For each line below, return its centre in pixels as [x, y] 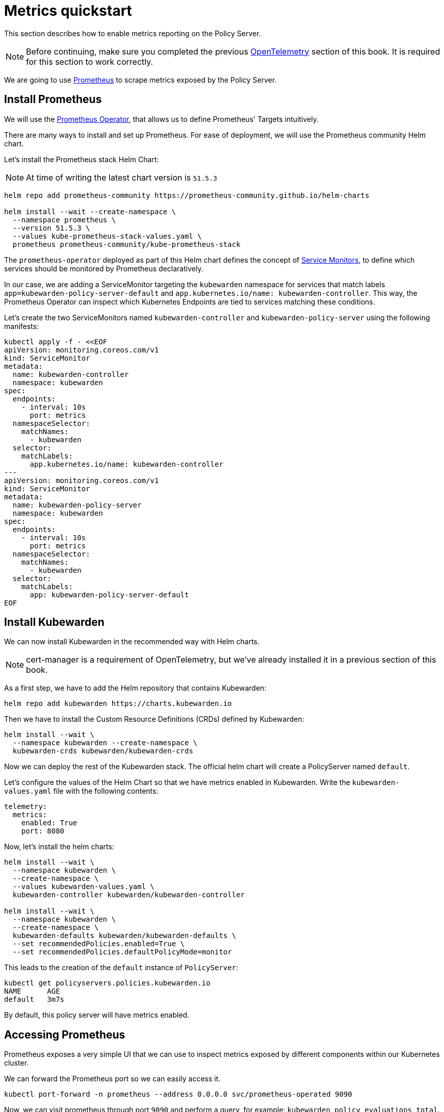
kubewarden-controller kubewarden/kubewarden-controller [129, 895]
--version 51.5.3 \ [51, 228]
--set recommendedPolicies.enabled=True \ [99, 944]
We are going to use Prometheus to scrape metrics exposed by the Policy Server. [140, 80]
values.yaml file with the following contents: [81, 791]
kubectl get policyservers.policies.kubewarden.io [107, 983]
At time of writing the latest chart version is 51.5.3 [122, 177]
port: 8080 [43, 831]
